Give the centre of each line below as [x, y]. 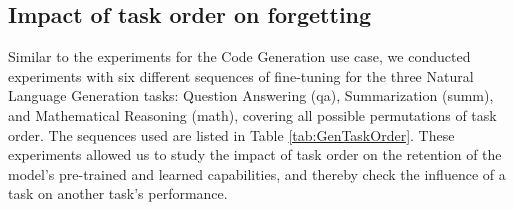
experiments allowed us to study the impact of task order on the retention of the [255, 154]
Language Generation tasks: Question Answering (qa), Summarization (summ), [251, 95]
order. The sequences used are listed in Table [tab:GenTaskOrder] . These [231, 134]
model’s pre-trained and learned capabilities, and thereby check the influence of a [257, 173]
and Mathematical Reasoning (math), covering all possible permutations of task [252, 114]
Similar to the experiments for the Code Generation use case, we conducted [239, 56]
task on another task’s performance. [118, 193]
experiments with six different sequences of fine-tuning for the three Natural [241, 75]
